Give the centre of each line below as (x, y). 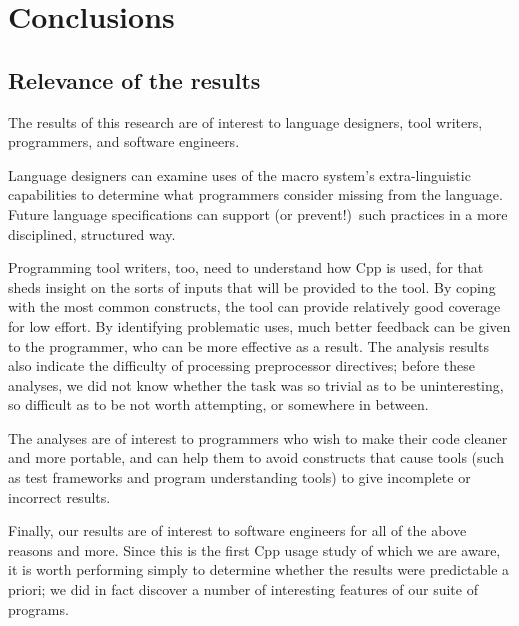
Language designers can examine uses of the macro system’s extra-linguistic (239, 174)
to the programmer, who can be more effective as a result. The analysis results (248, 345)
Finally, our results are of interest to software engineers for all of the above (237, 530)
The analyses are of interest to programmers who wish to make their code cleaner (258, 437)
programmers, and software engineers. (124, 141)
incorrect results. (59, 496)
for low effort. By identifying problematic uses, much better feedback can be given (259, 325)
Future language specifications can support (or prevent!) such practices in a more (258, 213)
